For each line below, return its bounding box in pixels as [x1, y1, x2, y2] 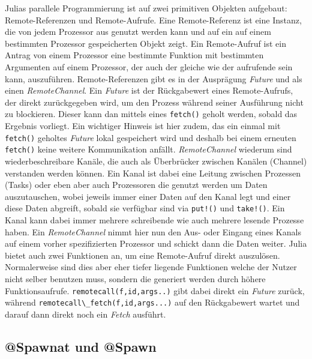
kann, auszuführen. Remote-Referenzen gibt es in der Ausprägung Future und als [5, 72, 302, 85]
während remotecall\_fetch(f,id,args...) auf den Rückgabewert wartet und [5, 296, 300, 309]
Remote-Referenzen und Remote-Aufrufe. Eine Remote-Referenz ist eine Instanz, [5, 13, 302, 26]
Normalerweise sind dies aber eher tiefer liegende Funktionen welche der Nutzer [5, 261, 297, 273]
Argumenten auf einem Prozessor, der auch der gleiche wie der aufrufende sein [5, 60, 293, 73]
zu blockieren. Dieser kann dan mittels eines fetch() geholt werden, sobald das [5, 107, 298, 120]
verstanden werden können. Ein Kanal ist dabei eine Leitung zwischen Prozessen [5, 166, 301, 179]
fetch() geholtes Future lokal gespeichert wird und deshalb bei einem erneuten [5, 131, 296, 143]
